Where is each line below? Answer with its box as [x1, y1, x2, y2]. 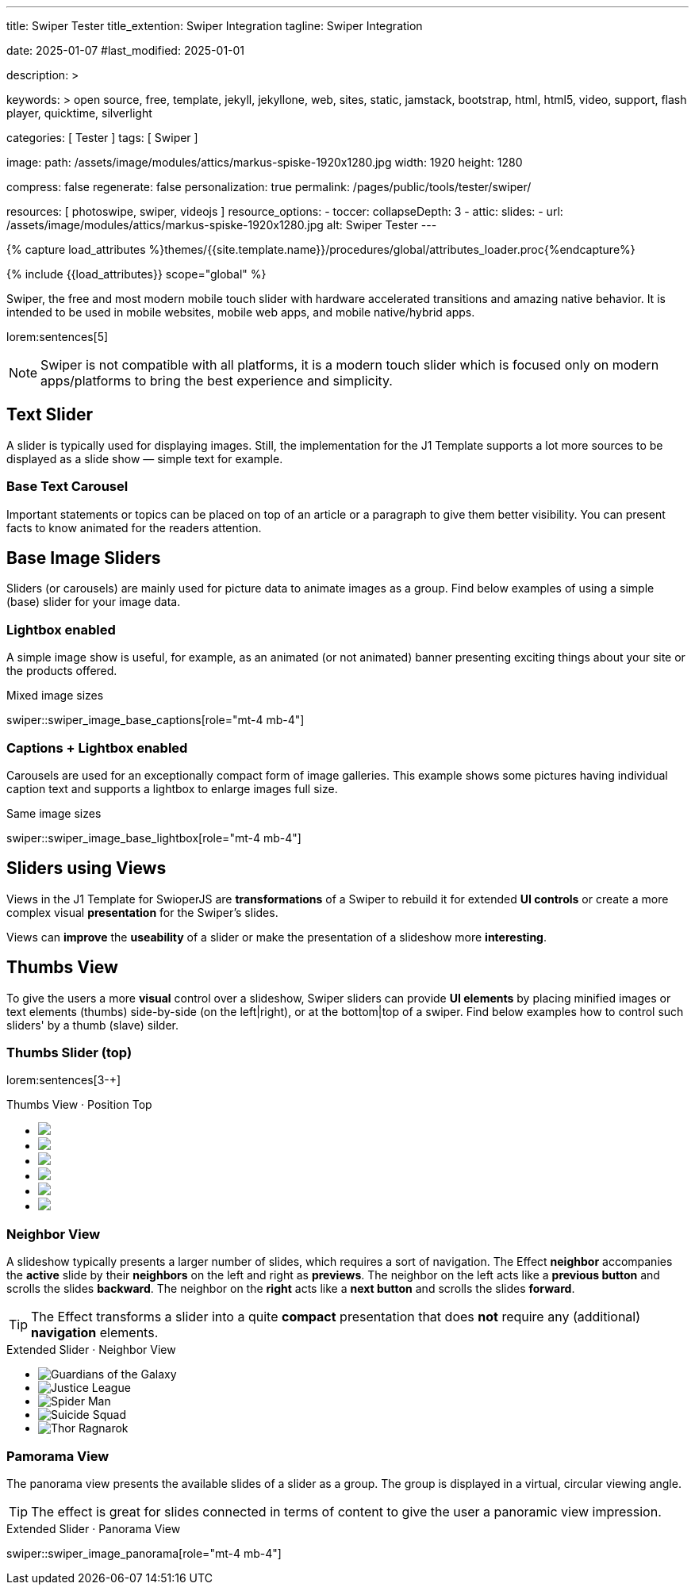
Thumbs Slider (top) [6, 1045, 132, 1060]
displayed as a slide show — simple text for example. [6, 451, 283, 466]
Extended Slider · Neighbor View [6, 1343, 176, 1357]
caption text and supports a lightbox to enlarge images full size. [6, 781, 338, 795]
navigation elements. [31, 1325, 159, 1341]
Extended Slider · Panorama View [6, 1521, 181, 1535]
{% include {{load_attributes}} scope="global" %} [6, 267, 267, 281]
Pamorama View [6, 1447, 109, 1464]
